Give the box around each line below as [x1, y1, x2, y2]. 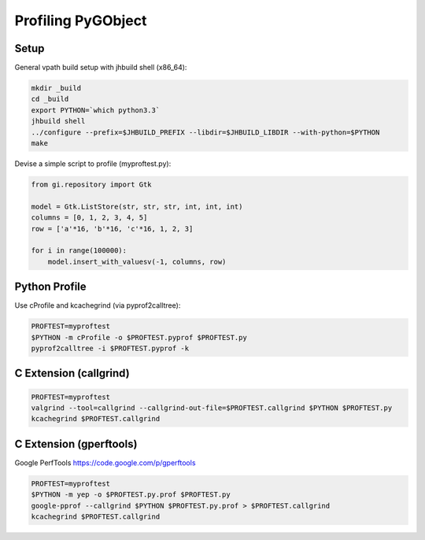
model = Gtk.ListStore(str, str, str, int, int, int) [31, 202, 243, 211]
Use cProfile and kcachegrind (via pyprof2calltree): [14, 301, 181, 310]
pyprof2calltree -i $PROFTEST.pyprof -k [31, 343, 189, 353]
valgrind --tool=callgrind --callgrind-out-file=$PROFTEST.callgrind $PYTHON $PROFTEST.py [31, 403, 393, 412]
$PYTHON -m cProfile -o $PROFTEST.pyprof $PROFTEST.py [31, 333, 247, 342]
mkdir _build [31, 83, 82, 93]
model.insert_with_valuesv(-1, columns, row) [47, 257, 227, 266]
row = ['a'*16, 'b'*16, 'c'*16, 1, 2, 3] [31, 224, 194, 233]
